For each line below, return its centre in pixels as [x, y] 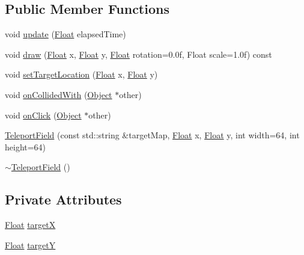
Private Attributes [63, 199]
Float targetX [30, 225]
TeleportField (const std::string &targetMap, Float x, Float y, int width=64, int [152, 135]
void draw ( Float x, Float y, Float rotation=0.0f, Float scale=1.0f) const [138, 54]
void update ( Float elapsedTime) [65, 34]
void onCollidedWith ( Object [59, 94]
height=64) [26, 146]
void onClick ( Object [43, 115]
